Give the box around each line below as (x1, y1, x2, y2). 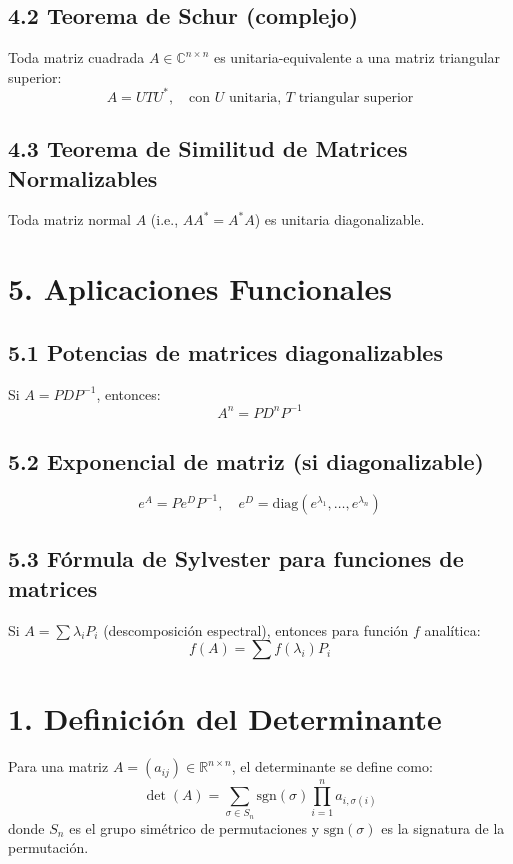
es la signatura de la (381, 817, 505, 838)
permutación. (8, 837, 89, 858)
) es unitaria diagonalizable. (254, 209, 425, 230)
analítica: (424, 619, 481, 640)
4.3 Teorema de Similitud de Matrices (8, 133, 408, 164)
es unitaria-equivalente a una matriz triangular (213, 47, 501, 68)
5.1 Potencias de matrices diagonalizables (8, 336, 443, 367)
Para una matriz (8, 756, 109, 777)
